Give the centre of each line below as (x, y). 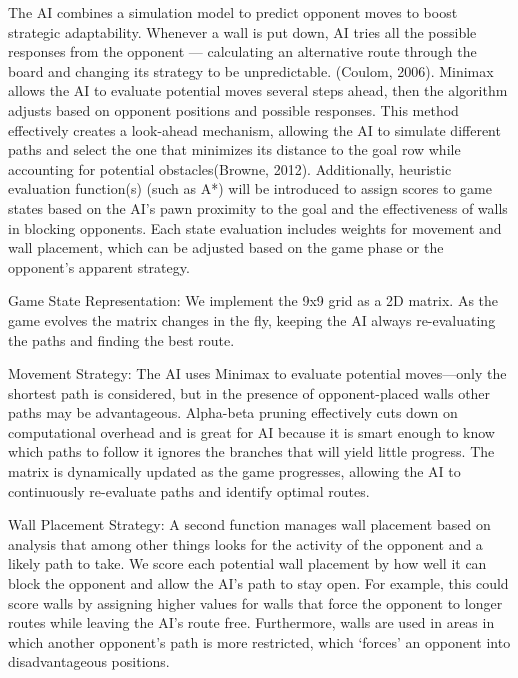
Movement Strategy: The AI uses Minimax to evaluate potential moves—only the (257, 373)
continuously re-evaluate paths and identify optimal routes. (189, 490)
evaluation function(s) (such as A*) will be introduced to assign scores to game (250, 188)
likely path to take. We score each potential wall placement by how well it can (247, 563)
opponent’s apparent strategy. (99, 266)
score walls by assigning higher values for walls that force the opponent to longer (255, 602)
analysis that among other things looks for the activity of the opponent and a (245, 543)
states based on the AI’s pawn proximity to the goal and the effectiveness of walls (258, 207)
